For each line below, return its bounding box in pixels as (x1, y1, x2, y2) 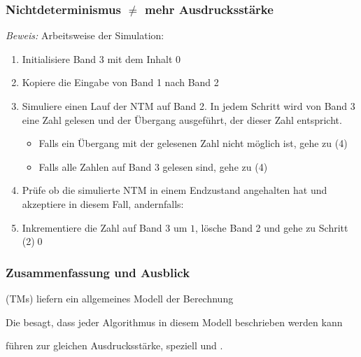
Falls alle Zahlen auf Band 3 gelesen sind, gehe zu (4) (38, 159, 268, 174)
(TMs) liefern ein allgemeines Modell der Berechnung (6, 290, 234, 305)
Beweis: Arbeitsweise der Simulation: (6, 28, 164, 43)
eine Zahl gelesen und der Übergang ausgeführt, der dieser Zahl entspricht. (22, 112, 342, 127)
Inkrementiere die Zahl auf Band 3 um (22, 220, 187, 234)
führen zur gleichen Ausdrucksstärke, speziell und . (6, 338, 223, 353)
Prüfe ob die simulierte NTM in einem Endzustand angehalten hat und (22, 183, 327, 197)
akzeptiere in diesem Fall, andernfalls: (22, 196, 184, 211)
